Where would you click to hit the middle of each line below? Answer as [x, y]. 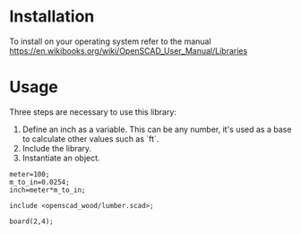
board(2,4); [31, 221]
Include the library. [57, 148]
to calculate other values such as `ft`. [90, 139]
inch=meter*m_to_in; [48, 190]
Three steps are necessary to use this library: [93, 112]
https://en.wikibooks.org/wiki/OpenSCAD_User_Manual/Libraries [129, 50]
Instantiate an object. [61, 158]
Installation [52, 17]
